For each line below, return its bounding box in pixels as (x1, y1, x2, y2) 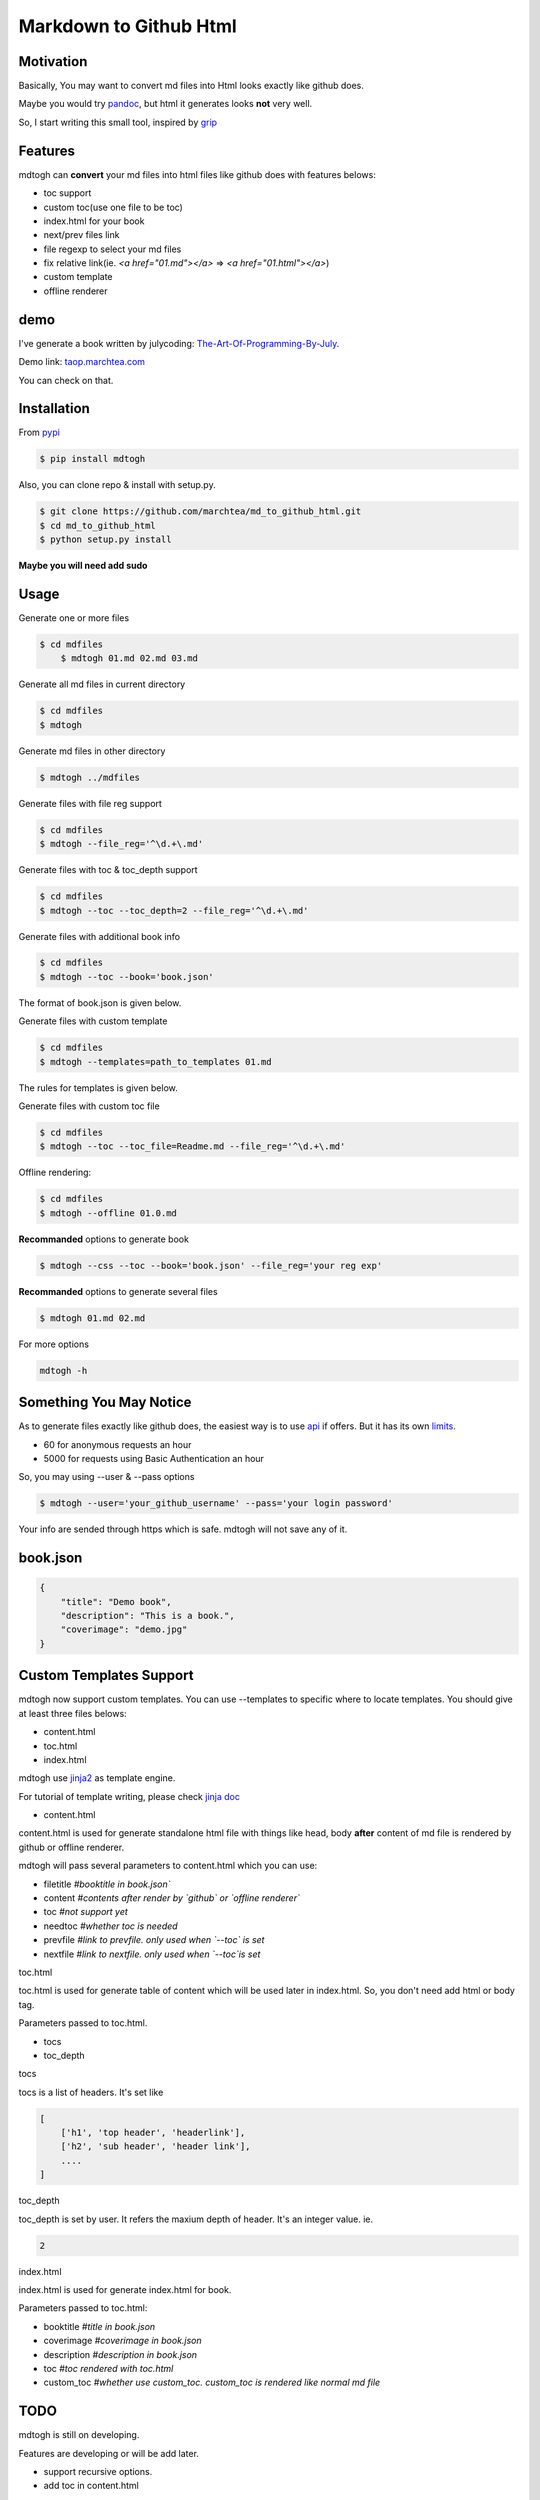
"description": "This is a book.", (60, 1610, 235, 1622)
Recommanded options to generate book (18, 1233, 190, 1245)
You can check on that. (18, 374, 114, 386)
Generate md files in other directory (18, 745, 166, 757)
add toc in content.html (43, 2480, 139, 2492)
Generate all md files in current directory (18, 678, 186, 690)
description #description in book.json (43, 2348, 198, 2360)
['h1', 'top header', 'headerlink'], (60, 2127, 246, 2139)
